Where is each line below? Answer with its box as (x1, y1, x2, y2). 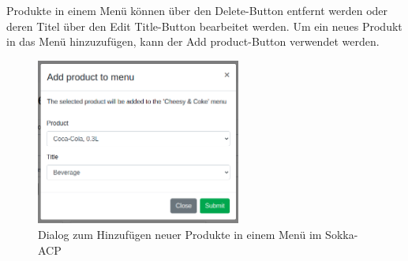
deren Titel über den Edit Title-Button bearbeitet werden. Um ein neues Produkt (6, 17, 402, 34)
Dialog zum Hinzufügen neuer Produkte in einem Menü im (38, 226, 322, 242)
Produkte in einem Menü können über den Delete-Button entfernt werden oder (6, 2, 388, 18)
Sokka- (325, 226, 358, 242)
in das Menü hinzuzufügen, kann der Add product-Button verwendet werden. (6, 33, 380, 50)
